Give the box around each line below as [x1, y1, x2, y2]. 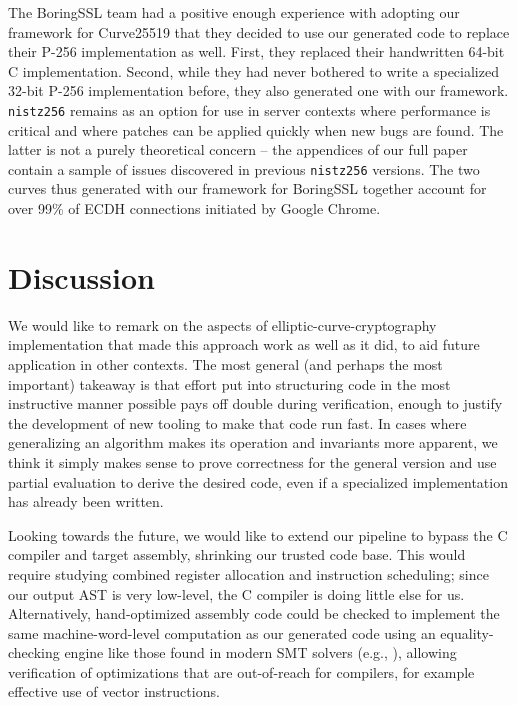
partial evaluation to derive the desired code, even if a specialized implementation [8, 471, 508, 492]
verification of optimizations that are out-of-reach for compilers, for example [8, 661, 475, 682]
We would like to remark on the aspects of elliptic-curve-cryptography [8, 314, 437, 335]
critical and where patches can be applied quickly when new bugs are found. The [8, 119, 504, 140]
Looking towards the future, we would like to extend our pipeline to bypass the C [8, 524, 508, 545]
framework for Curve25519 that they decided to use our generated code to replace [8, 21, 510, 42]
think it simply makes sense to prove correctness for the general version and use [8, 451, 497, 472]
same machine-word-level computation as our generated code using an [8, 622, 436, 643]
